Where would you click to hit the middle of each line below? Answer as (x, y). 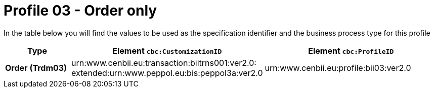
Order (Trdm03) (36, 68)
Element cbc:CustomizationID (167, 51)
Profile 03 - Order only (80, 11)
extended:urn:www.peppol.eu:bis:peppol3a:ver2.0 (167, 73)
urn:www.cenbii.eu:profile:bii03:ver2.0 (338, 68)
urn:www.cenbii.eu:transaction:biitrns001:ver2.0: (164, 63)
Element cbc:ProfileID (351, 51)
